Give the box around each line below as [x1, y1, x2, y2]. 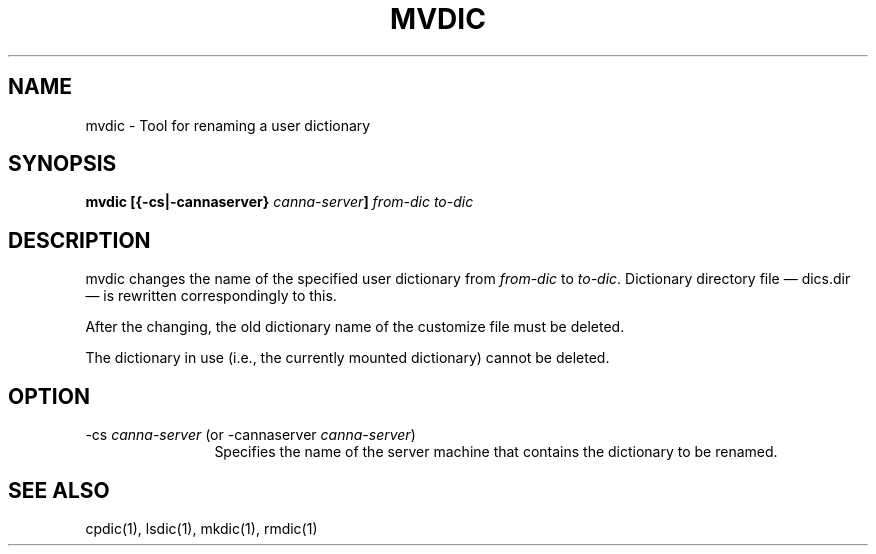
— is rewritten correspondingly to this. [85, 287, 337, 305]
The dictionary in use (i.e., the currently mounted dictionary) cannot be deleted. [85, 349, 610, 367]
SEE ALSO [8, 477, 110, 503]
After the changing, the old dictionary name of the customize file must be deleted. [85, 318, 625, 336]
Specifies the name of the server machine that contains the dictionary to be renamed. [214, 443, 778, 461]
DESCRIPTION [8, 227, 151, 253]
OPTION [8, 383, 90, 409]
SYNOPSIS [8, 151, 117, 177]
